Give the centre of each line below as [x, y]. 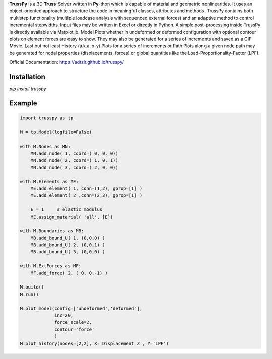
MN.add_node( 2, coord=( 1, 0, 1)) [74, 160]
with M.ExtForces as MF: [51, 266]
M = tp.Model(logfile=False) [56, 132]
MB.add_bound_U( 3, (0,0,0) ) [68, 252]
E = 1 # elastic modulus [66, 210]
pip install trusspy [28, 89]
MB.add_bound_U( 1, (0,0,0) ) [68, 238]
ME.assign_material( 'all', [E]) [72, 217]
